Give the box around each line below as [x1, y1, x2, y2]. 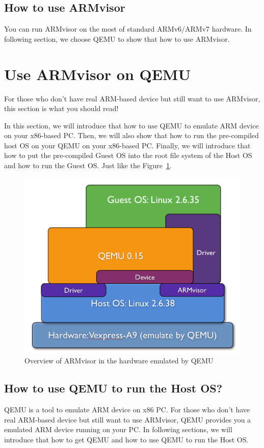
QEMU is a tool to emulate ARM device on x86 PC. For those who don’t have [4, 404, 250, 415]
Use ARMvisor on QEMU [4, 63, 191, 84]
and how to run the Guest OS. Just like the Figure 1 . [4, 160, 172, 171]
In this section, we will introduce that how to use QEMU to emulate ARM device [4, 120, 259, 130]
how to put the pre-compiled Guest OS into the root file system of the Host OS [4, 150, 252, 161]
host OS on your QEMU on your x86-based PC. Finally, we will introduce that [4, 140, 251, 150]
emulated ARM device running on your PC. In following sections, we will [4, 424, 232, 435]
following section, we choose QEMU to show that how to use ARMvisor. [4, 33, 230, 44]
